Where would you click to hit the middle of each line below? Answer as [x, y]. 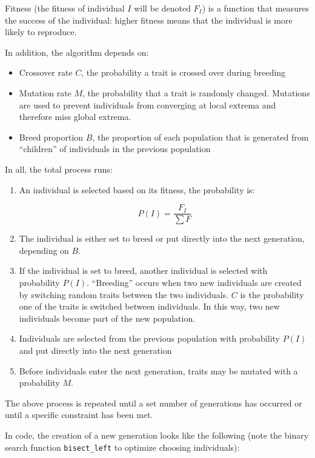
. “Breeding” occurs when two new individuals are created [194, 282]
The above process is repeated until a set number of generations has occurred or [154, 403]
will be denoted [162, 8]
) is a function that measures [256, 8]
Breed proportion [51, 137]
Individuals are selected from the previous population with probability [149, 338]
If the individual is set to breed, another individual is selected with [143, 270]
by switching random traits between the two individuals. [124, 294]
